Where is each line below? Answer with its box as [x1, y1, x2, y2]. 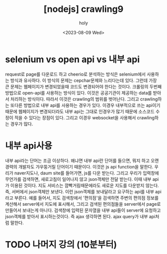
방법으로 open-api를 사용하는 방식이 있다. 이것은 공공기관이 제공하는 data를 [5, 89, 152, 95]
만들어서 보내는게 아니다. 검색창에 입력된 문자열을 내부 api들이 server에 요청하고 [5, 207, 161, 213]
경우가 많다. [10, 121, 33, 127]
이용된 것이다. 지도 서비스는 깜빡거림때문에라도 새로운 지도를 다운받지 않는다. [10, 182, 159, 188]
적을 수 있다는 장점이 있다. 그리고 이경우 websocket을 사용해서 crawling [14, 114, 155, 120]
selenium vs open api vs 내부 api [5, 54, 140, 65]
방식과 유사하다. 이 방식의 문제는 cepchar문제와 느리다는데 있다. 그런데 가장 [10, 77, 157, 83]
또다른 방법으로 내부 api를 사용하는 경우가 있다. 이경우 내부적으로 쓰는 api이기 [10, 102, 161, 108]
